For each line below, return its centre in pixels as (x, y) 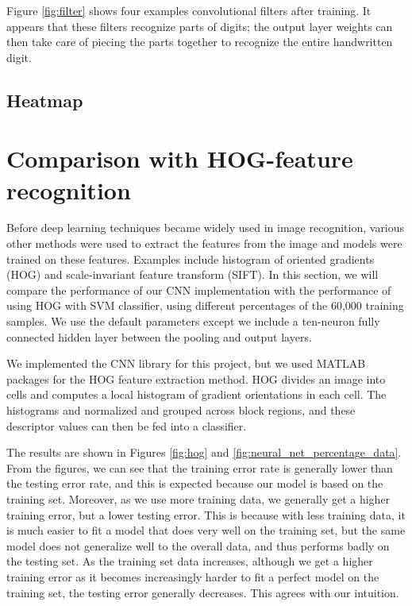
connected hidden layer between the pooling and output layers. (159, 336)
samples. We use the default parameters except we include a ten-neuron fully (193, 321)
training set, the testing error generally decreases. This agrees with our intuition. (203, 592)
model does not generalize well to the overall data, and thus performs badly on (198, 545)
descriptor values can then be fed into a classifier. (127, 425)
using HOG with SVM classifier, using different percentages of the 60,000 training (205, 305)
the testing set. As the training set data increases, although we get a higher (190, 561)
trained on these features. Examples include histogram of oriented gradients (191, 259)
